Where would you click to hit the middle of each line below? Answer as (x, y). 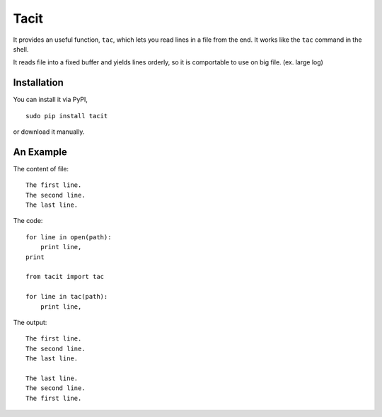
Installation (38, 82)
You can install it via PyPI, (51, 100)
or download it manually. (49, 132)
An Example (40, 152)
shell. (21, 49)
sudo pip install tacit (67, 116)
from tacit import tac (65, 277)
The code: (28, 221)
